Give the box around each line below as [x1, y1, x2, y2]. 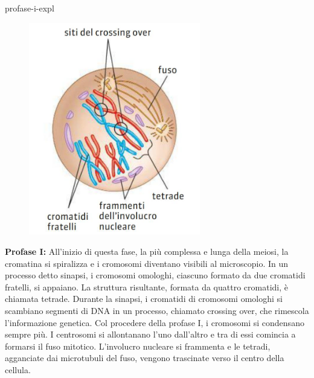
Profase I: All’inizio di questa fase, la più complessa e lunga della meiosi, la [5, 245, 289, 257]
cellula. [5, 363, 31, 376]
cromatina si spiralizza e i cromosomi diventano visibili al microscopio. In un [5, 257, 289, 269]
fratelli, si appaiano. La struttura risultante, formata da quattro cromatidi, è [5, 280, 288, 293]
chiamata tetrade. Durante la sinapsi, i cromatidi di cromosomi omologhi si [5, 292, 283, 305]
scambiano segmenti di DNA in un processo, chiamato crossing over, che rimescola [5, 304, 309, 316]
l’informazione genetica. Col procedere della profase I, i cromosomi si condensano [5, 316, 304, 328]
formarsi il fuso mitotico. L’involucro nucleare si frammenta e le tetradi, [5, 339, 271, 352]
